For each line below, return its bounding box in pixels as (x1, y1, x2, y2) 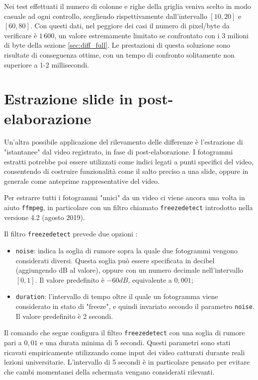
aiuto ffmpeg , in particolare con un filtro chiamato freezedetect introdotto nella (4, 202, 253, 213)
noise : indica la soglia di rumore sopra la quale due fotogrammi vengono (15, 245, 238, 255)
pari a (4, 337, 22, 347)
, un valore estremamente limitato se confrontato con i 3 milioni (54, 30, 249, 40)
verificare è (4, 30, 37, 40)
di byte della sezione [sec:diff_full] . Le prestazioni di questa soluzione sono (4, 40, 230, 50)
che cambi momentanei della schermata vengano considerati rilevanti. (4, 366, 215, 377)
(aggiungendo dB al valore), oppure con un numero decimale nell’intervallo (15, 265, 244, 275)
